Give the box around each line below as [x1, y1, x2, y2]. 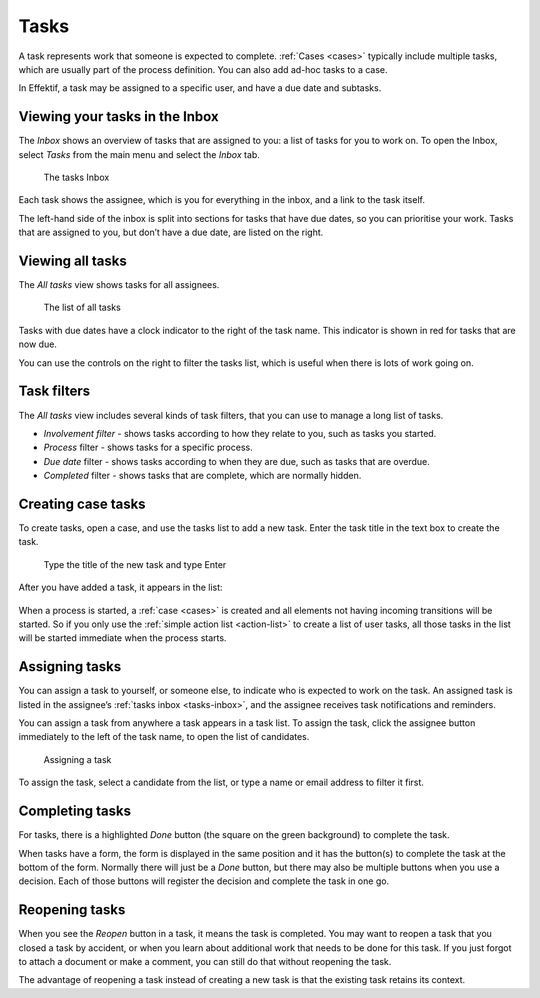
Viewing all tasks [18, 253, 127, 269]
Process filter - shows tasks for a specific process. [43, 441, 254, 454]
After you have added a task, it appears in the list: [18, 581, 224, 594]
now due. [18, 338, 57, 350]
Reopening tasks [18, 901, 126, 919]
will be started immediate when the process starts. [18, 632, 227, 644]
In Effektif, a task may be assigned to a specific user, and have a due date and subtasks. [18, 82, 382, 94]
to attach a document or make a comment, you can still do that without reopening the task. [18, 956, 392, 967]
